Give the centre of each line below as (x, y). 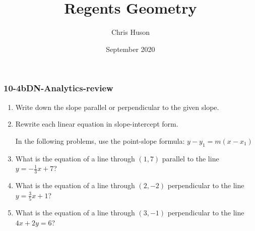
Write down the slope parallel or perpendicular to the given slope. (117, 107)
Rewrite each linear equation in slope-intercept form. (97, 124)
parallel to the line (190, 158)
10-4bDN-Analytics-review (58, 88)
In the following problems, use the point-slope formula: (100, 140)
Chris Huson (131, 32)
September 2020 (131, 49)
